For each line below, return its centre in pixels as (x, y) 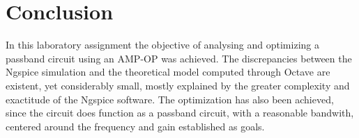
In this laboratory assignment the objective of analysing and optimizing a (162, 45)
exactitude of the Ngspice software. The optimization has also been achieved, (170, 99)
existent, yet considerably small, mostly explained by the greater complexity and (178, 85)
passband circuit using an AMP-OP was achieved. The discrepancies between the (179, 58)
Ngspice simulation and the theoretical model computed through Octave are (168, 72)
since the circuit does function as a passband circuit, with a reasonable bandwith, (180, 113)
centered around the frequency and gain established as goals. (135, 126)
